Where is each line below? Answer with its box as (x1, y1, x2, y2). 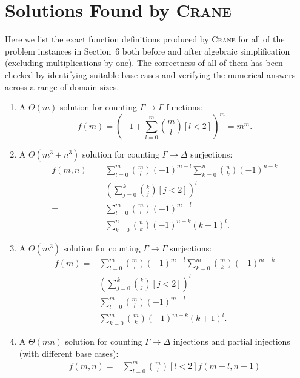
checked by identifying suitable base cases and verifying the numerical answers (5, 68, 296, 81)
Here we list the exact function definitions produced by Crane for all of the (5, 33, 285, 45)
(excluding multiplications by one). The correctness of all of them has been (5, 56, 283, 69)
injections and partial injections (173, 335, 290, 348)
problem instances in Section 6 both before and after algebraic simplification (5, 44, 290, 57)
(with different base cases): (19, 346, 119, 359)
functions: (166, 101, 202, 113)
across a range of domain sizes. (5, 80, 119, 93)
